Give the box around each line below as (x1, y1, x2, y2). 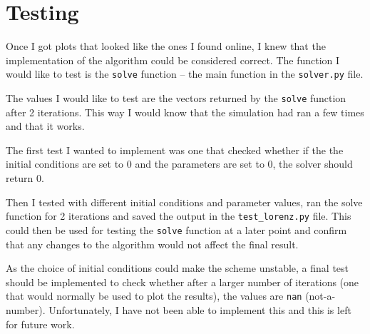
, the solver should (272, 156, 353, 171)
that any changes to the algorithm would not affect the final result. (6, 236, 299, 251)
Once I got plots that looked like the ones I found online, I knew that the (6, 39, 326, 54)
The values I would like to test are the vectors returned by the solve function (6, 90, 346, 105)
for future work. (6, 316, 75, 331)
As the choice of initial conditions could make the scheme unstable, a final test (6, 260, 349, 275)
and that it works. (6, 118, 85, 133)
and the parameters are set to (135, 156, 264, 171)
